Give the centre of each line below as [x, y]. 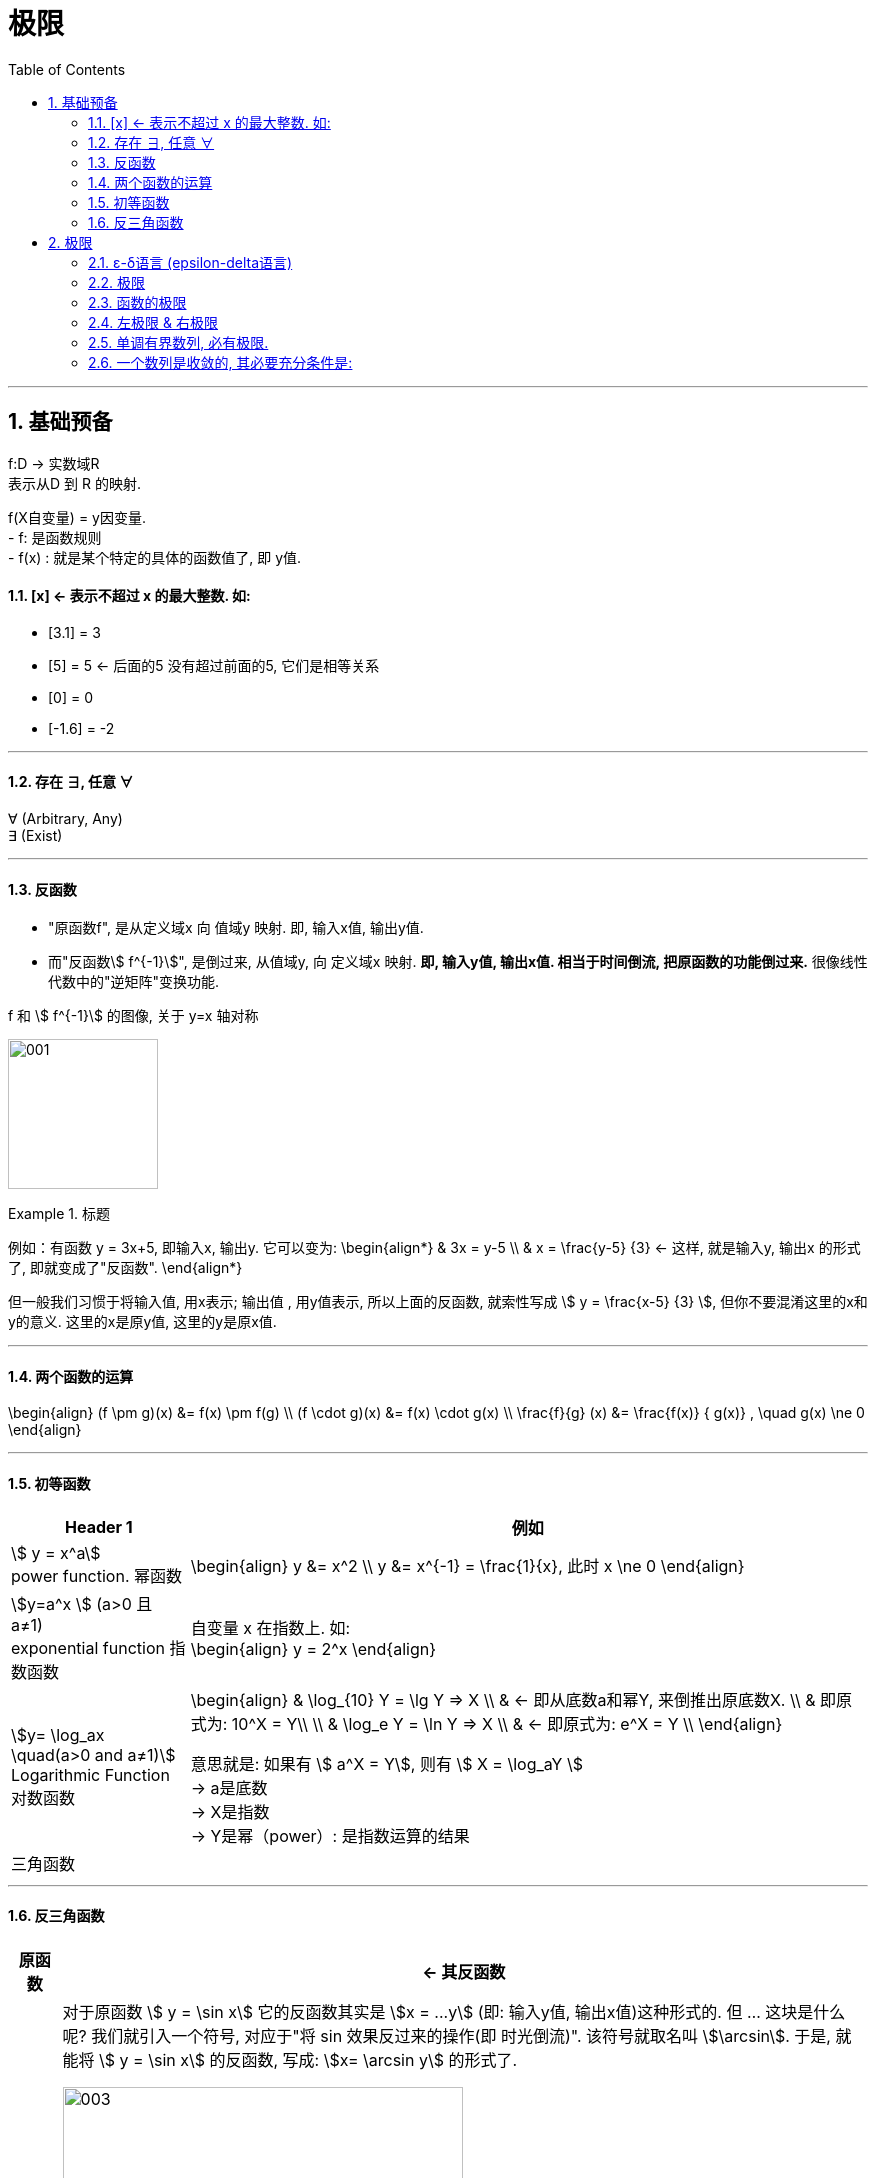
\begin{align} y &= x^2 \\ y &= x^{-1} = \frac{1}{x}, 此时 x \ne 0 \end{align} [467, 1565]
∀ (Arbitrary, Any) [65, 819]
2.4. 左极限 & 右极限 [153, 322]
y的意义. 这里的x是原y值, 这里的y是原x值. [142, 1322]
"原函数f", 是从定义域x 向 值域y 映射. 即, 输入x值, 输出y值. [236, 928]
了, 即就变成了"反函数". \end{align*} [125, 1268]
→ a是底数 [229, 1787]
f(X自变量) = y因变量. [77, 517]
